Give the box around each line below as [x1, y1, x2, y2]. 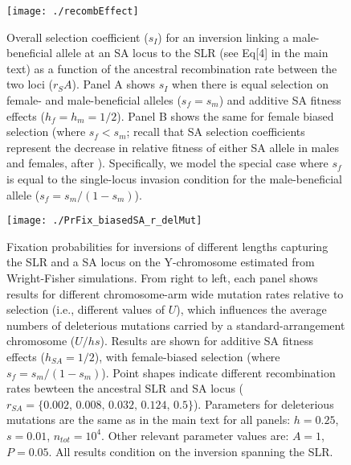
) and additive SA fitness [218, 92, 341, 109]
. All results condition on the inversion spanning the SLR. [48, 442, 333, 459]
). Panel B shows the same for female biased [116, 107, 334, 124]
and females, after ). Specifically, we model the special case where [6, 154, 329, 171]
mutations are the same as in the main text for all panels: [6, 411, 291, 428]
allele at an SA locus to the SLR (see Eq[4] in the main [55, 44, 329, 61]
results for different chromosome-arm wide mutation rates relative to [6, 285, 344, 302]
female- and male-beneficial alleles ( [6, 92, 182, 109]
